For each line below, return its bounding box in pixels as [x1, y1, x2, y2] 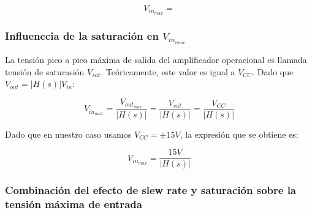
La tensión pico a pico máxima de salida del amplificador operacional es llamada [5, 53, 307, 66]
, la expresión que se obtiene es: [180, 127, 299, 140]
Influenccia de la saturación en [5, 28, 159, 43]
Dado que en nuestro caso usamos [5, 127, 132, 140]
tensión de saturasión [5, 65, 85, 78]
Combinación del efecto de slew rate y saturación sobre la [5, 182, 297, 198]
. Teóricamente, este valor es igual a [101, 65, 235, 78]
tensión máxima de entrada [5, 196, 142, 212]
